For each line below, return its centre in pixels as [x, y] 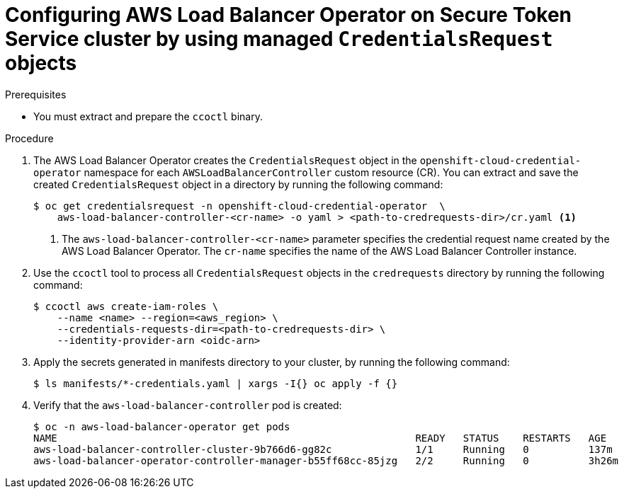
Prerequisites [36, 94]
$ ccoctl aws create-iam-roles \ [126, 306]
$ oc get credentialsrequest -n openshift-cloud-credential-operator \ [239, 206]
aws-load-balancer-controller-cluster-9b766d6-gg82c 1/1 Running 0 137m [323, 449]
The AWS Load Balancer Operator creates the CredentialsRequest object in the [225, 160]
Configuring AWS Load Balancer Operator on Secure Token [289, 15]
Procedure [29, 138]
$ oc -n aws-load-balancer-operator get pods [162, 426]
